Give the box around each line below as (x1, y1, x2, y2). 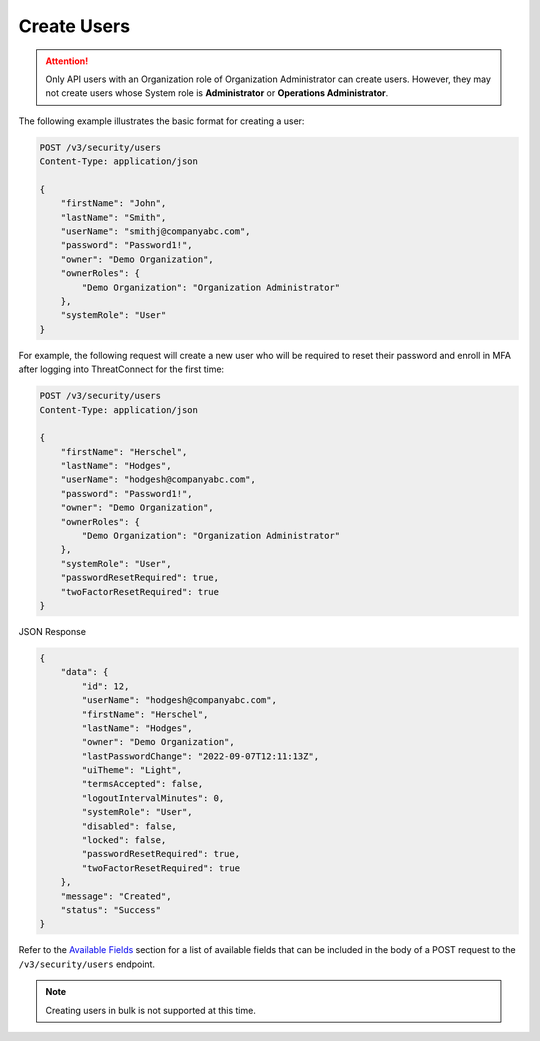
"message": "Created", (60, 890, 172, 902)
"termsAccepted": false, (81, 778, 204, 790)
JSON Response (18, 625, 87, 637)
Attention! (45, 55, 89, 67)
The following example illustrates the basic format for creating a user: (18, 115, 305, 127)
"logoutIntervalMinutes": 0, (81, 792, 225, 804)
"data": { (60, 666, 109, 678)
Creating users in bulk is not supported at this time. (45, 1004, 257, 1016)
